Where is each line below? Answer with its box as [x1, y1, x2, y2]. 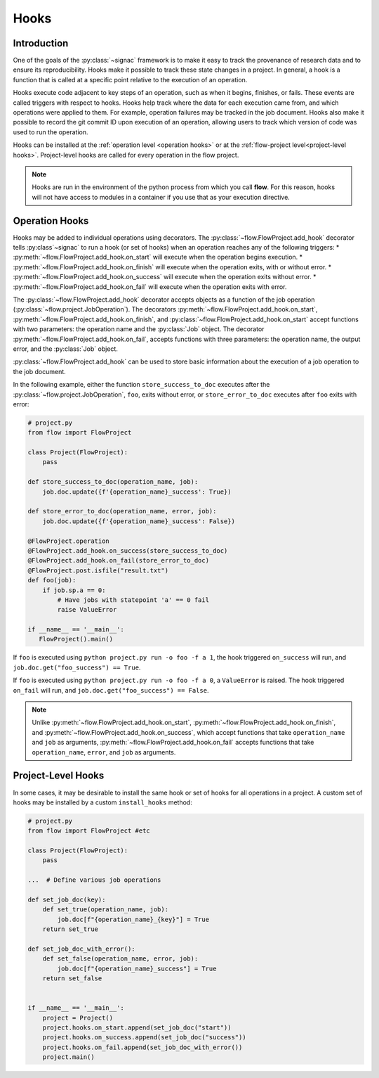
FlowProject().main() [39, 635, 114, 643]
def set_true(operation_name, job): [42, 906, 168, 913]
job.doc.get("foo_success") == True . [13, 663, 141, 672]
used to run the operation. [13, 127, 88, 136]
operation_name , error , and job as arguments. [32, 747, 176, 756]
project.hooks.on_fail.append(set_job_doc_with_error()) [42, 1043, 243, 1051]
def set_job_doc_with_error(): [27, 944, 136, 953]
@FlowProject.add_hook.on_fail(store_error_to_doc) [27, 556, 210, 565]
